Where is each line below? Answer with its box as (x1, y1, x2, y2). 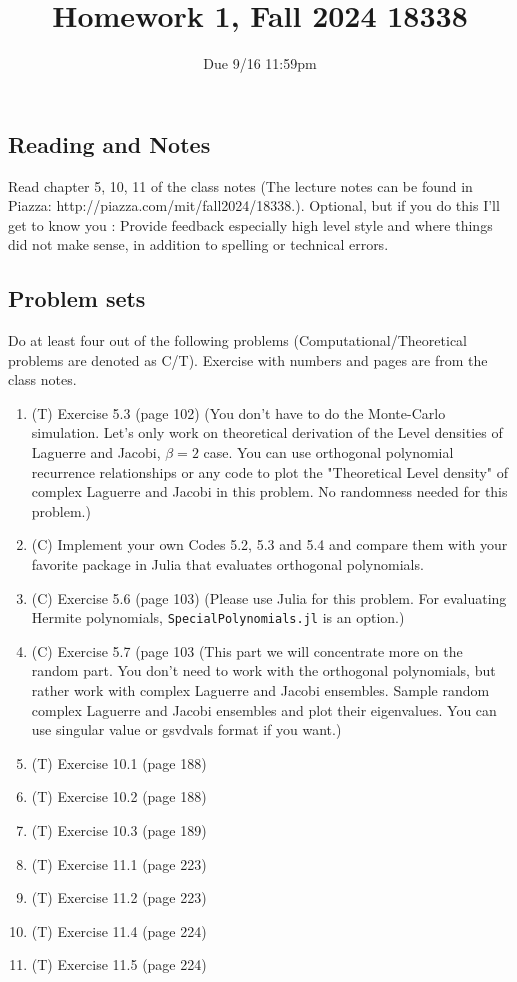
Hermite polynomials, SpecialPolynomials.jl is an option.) (31, 607, 405, 628)
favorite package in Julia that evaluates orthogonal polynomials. (31, 554, 424, 575)
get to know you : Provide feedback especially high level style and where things (8, 214, 493, 235)
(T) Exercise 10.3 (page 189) (31, 820, 207, 841)
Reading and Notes (8, 128, 211, 159)
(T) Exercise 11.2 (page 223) (31, 887, 207, 908)
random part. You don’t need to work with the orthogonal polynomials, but (31, 660, 496, 681)
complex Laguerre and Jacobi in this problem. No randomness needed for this (31, 481, 508, 502)
